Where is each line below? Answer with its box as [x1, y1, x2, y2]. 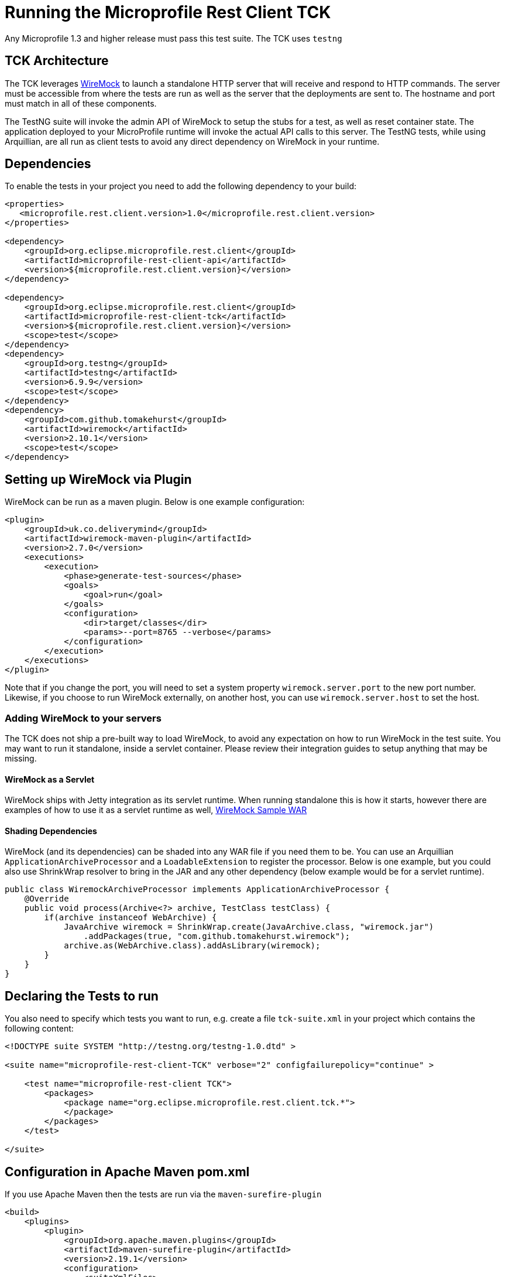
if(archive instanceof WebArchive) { [44, 913, 217, 923]
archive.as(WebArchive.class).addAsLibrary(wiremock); [64, 941, 321, 951]
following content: [5, 1023, 74, 1034]
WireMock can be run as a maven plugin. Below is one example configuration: [5, 497, 305, 507]
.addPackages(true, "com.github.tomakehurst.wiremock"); [83, 931, 351, 941]
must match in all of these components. [5, 98, 157, 108]
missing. [5, 753, 37, 764]
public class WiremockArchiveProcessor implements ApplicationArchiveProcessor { [5, 885, 390, 894]
